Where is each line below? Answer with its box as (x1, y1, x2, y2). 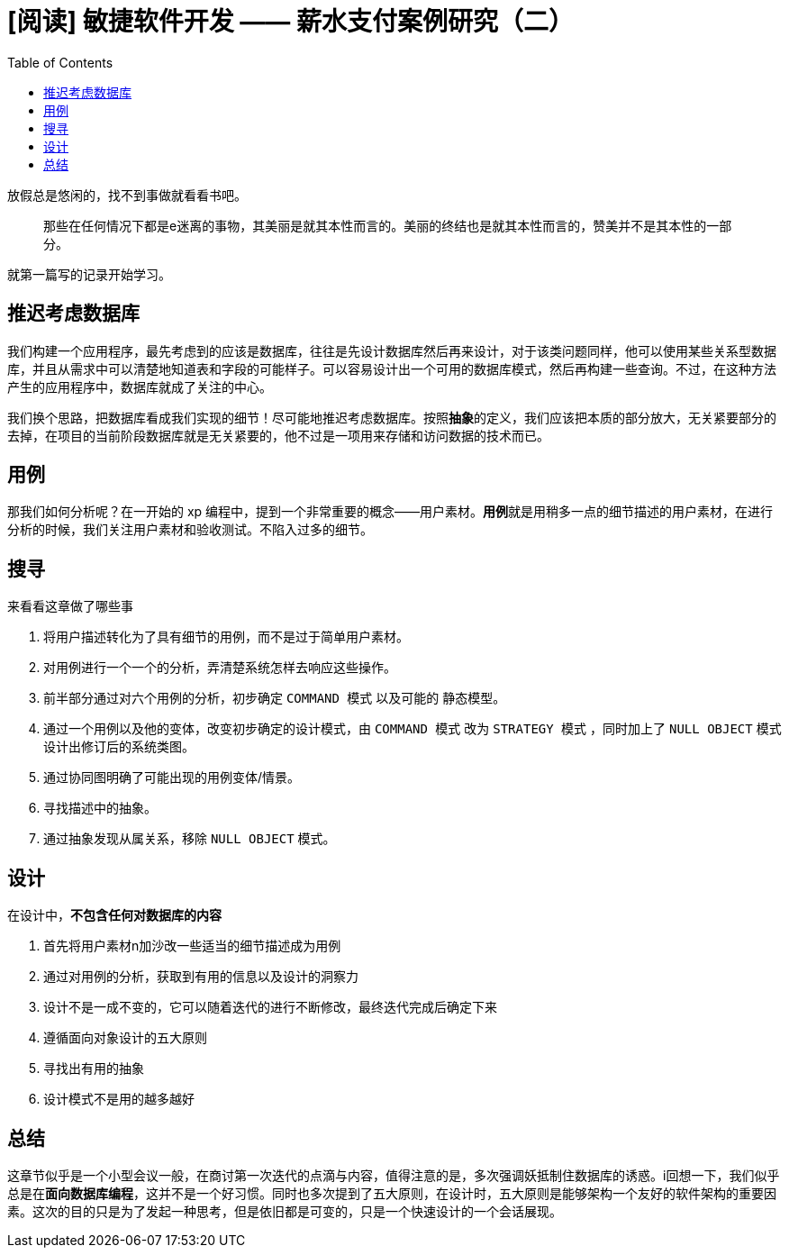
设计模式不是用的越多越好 (43, 1091, 195, 1107)
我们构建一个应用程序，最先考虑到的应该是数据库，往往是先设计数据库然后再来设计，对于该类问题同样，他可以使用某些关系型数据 (7, 342, 776, 359)
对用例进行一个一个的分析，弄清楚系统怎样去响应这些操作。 (43, 659, 396, 676)
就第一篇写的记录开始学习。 (7, 266, 171, 282)
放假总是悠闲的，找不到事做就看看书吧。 (7, 186, 247, 203)
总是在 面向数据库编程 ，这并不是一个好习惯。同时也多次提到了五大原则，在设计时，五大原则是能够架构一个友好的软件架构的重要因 (7, 1185, 776, 1201)
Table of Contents (7, 54, 113, 70)
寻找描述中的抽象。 (43, 800, 157, 816)
